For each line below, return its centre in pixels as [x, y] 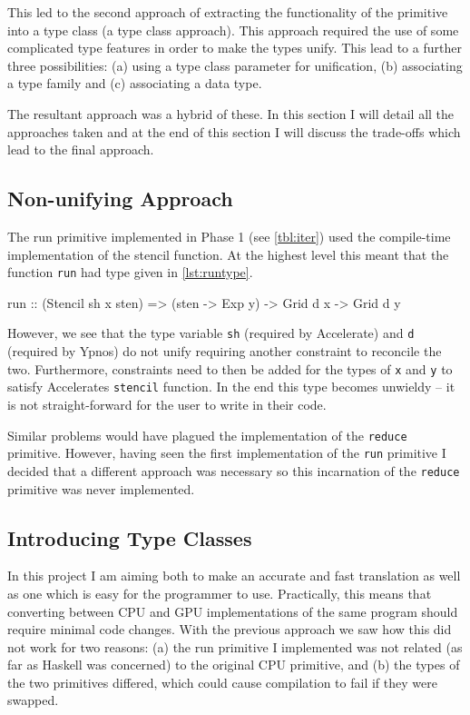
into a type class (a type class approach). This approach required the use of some [233, 30]
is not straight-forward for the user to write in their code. [167, 404]
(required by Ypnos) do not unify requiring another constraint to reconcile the [225, 351]
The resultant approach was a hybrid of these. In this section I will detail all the [231, 113]
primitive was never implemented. [101, 488]
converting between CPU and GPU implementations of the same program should [233, 611]
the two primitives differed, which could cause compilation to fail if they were [222, 682]
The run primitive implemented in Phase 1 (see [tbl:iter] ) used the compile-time [229, 236]
